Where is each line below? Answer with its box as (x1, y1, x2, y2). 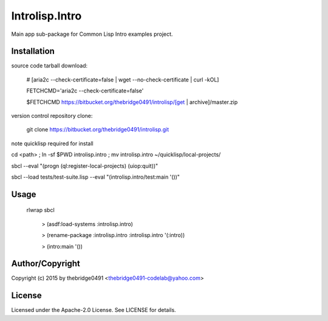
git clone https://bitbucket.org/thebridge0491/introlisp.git (26, 126, 169, 133)
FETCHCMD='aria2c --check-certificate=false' (26, 87, 144, 94)
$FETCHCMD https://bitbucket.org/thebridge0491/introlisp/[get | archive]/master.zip (26, 98, 238, 106)
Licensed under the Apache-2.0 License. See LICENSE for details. (11, 306, 176, 314)
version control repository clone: (11, 112, 93, 120)
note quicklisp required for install (11, 140, 94, 147)
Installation (11, 46, 55, 57)
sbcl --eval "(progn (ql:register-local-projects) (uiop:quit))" (11, 162, 159, 170)
